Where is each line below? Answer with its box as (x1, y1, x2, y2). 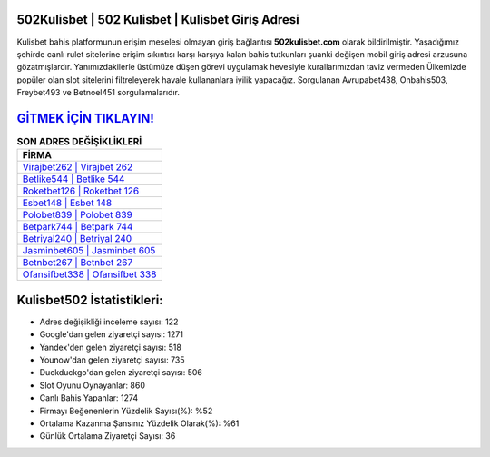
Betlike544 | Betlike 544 (22, 173, 125, 185)
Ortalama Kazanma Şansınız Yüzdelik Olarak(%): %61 (39, 418, 240, 429)
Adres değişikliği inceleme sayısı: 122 (39, 316, 179, 327)
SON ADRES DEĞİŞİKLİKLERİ (16, 135, 142, 148)
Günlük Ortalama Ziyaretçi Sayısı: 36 (39, 431, 176, 442)
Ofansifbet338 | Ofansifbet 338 (22, 268, 157, 281)
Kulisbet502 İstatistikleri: (16, 292, 163, 308)
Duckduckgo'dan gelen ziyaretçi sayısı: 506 (39, 367, 203, 378)
